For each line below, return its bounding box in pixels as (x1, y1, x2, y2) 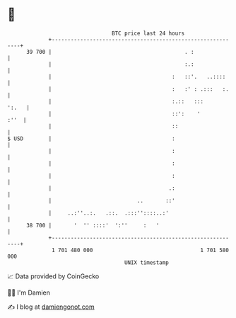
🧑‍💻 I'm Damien (7, 288, 51, 297)
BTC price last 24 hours (112, 30, 185, 37)
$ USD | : (7, 135, 175, 142)
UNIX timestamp (124, 259, 170, 266)
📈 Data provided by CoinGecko (7, 272, 100, 280)
